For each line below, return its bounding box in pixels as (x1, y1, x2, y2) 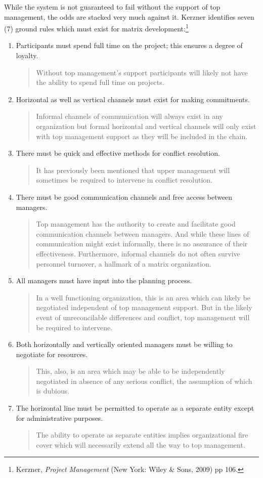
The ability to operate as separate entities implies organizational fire (36, 429, 248, 440)
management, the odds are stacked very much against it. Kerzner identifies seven (4, 11, 254, 22)
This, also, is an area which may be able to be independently (36, 366, 225, 376)
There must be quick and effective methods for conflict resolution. (16, 148, 221, 158)
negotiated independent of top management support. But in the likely (36, 302, 252, 313)
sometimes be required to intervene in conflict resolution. (36, 175, 213, 185)
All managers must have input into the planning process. (16, 275, 192, 286)
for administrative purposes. (16, 412, 103, 423)
